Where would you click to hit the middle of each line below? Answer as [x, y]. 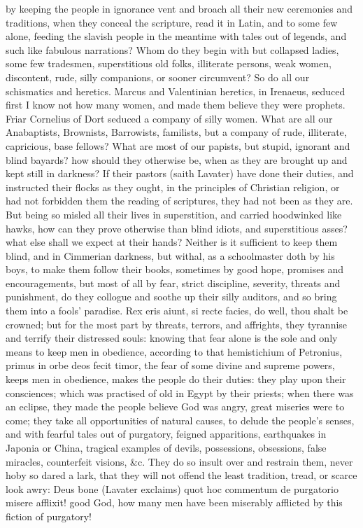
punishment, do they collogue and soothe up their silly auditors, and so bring [171, 297]
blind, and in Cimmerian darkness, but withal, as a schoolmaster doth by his [170, 255]
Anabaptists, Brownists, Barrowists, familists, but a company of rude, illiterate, [176, 132]
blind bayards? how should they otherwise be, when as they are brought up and [177, 159]
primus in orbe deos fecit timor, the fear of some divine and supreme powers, [170, 365]
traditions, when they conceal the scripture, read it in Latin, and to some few [172, 22]
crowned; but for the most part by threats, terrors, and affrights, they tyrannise [177, 324]
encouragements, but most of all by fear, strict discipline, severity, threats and [173, 283]
